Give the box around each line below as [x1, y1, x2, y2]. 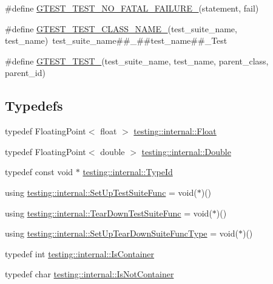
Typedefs [5, 96, 63, 115]
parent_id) [5, 66, 45, 79]
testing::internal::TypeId [83, 165, 173, 178]
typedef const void [5, 165, 73, 178]
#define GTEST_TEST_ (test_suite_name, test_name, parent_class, [5, 54, 269, 67]
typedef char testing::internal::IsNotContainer [5, 268, 174, 280]
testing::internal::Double [141, 145, 231, 158]
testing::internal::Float [133, 125, 217, 137]
